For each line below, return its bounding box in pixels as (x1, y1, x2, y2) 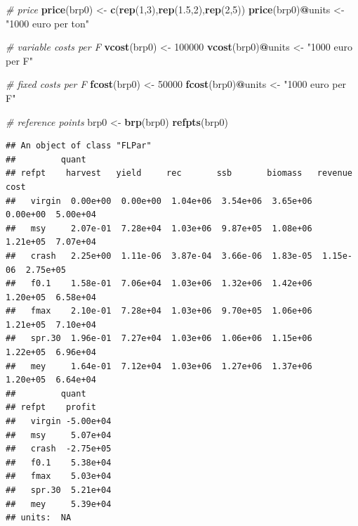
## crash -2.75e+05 (6, 444, 112, 454)
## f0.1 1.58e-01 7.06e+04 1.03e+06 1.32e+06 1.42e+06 (6, 278, 312, 289)
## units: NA (6, 513, 72, 523)
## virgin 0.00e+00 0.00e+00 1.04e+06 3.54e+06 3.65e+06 (6, 195, 312, 206)
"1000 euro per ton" (6, 15, 90, 30)
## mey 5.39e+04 (6, 499, 112, 509)
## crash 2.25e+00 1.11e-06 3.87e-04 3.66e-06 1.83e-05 (6, 250, 312, 261)
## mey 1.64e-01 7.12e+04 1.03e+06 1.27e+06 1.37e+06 (6, 361, 312, 371)
